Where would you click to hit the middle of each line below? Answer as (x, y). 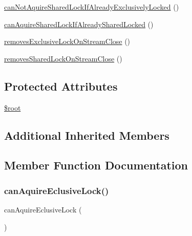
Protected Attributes (61, 86)
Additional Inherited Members (87, 135)
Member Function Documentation (96, 165)
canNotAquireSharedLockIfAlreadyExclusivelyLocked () (92, 7)
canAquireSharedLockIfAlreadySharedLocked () (79, 24)
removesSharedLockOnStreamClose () (63, 58)
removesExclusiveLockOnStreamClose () (67, 41)
